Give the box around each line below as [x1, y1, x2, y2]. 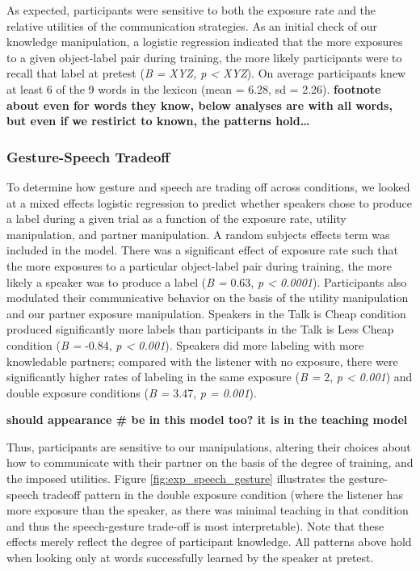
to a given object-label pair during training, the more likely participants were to [6, 48, 402, 65]
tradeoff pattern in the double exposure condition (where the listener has [42, 485, 403, 502]
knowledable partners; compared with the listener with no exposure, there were [6, 352, 398, 369]
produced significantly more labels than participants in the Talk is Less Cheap [6, 321, 394, 338]
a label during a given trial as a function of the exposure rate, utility [6, 210, 346, 227]
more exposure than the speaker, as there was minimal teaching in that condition [6, 502, 409, 519]
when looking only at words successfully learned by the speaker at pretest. [6, 549, 374, 566]
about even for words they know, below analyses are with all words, [6, 96, 393, 113]
